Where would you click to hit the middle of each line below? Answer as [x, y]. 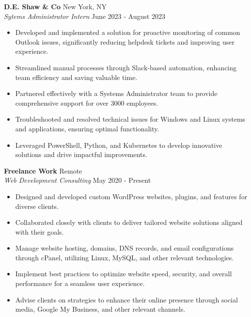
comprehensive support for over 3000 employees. [87, 103]
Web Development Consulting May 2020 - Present [78, 180]
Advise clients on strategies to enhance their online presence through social [126, 299]
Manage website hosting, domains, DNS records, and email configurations [125, 248]
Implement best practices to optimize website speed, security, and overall [124, 274]
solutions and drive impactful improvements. [81, 154]
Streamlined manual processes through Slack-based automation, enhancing [126, 67]
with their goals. [39, 231]
